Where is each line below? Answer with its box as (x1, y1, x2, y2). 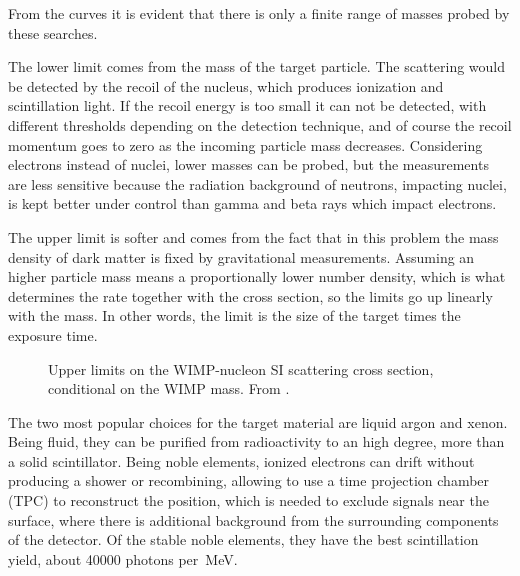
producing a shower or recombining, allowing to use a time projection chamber (8, 470, 490, 491)
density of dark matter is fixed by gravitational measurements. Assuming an (8, 246, 475, 267)
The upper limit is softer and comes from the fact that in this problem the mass (8, 226, 499, 247)
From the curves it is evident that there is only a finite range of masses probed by (8, 3, 510, 23)
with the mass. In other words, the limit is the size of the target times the (8, 305, 461, 326)
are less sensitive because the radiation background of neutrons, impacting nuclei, (8, 173, 507, 194)
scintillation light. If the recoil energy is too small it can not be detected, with (8, 95, 487, 116)
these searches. (8, 22, 98, 43)
